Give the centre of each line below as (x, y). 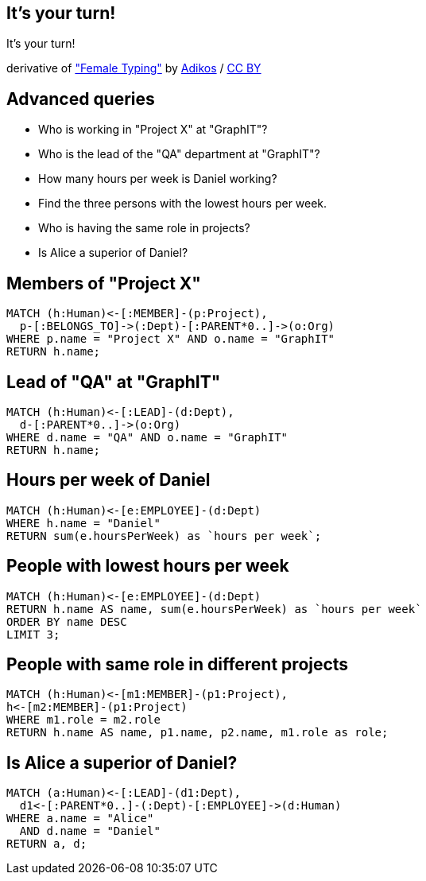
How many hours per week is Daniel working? (158, 179)
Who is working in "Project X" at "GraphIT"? (153, 130)
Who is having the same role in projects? (144, 228)
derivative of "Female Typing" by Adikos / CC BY (134, 68)
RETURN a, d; (47, 844)
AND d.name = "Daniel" (90, 831)
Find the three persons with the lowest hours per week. (183, 204)
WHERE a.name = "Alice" (80, 819)
